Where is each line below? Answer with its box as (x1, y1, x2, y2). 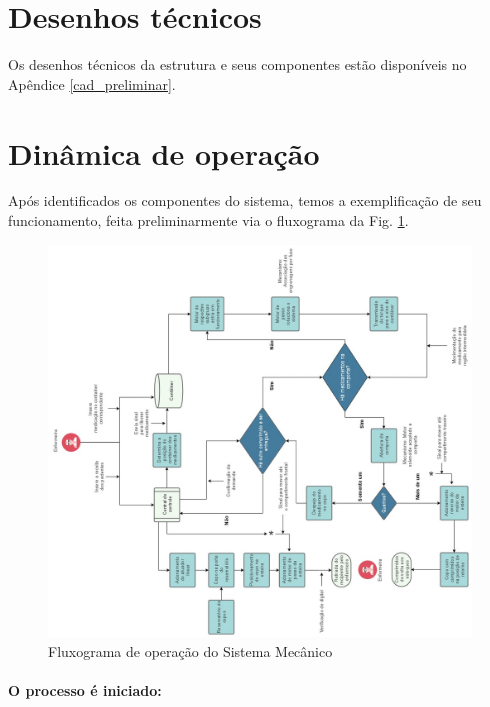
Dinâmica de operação (8, 132, 320, 173)
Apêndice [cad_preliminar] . (8, 73, 176, 94)
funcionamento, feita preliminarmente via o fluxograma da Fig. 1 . (8, 210, 409, 231)
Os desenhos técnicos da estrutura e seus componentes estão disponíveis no (8, 54, 467, 75)
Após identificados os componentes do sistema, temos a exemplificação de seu (8, 190, 482, 211)
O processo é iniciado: (8, 679, 162, 700)
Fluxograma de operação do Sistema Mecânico (48, 640, 333, 661)
